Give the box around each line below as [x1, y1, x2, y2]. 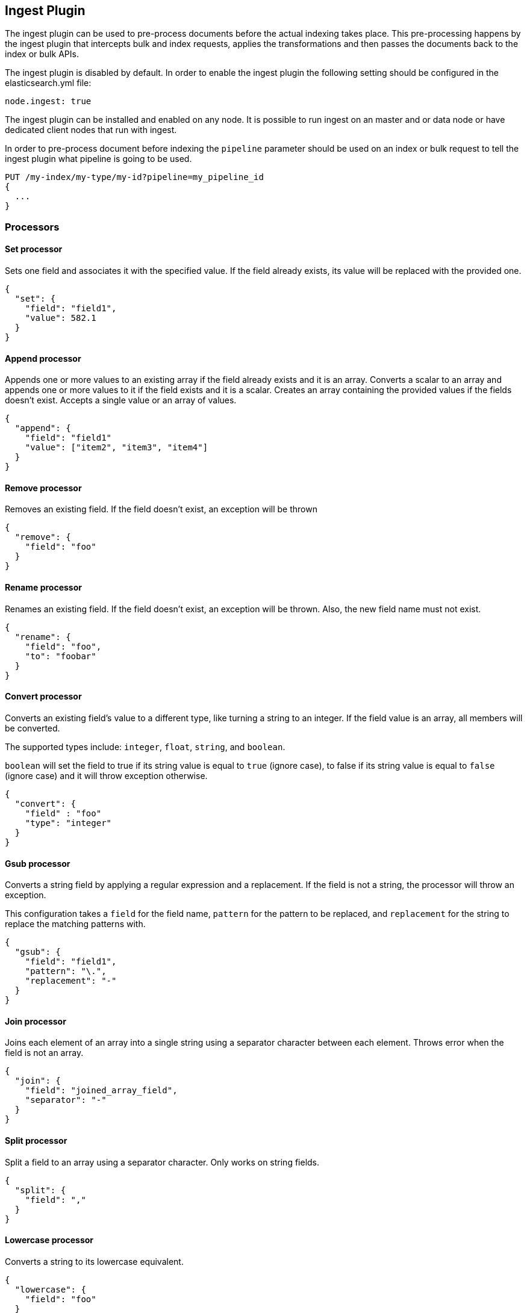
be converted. [5, 722, 60, 733]
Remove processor [5, 482, 82, 493]
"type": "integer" [25, 818, 112, 828]
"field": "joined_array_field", [25, 1085, 178, 1096]
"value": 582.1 [25, 313, 96, 323]
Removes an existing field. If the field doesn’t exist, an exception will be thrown [5, 504, 317, 515]
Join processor [5, 1016, 66, 1026]
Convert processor [5, 691, 82, 702]
